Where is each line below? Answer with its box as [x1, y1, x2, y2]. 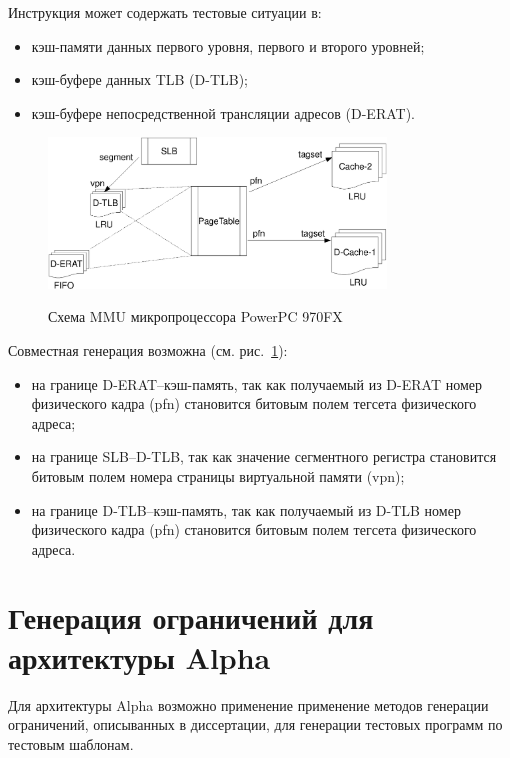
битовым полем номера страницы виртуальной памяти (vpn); [31, 465, 405, 486]
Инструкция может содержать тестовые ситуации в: [8, 2, 322, 22]
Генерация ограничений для [8, 597, 374, 638]
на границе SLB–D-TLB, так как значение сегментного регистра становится [31, 446, 497, 467]
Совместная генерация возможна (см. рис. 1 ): [8, 339, 288, 360]
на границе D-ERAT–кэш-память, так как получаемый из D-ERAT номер [31, 373, 482, 394]
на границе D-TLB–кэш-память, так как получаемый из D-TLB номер [31, 499, 461, 520]
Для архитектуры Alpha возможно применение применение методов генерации [8, 694, 489, 715]
